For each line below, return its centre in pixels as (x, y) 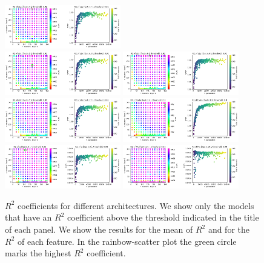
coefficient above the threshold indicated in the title (163, 217)
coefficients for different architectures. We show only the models (136, 205)
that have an (28, 217)
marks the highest (38, 253)
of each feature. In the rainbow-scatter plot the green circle (127, 241)
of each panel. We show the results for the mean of (99, 229)
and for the (229, 229)
